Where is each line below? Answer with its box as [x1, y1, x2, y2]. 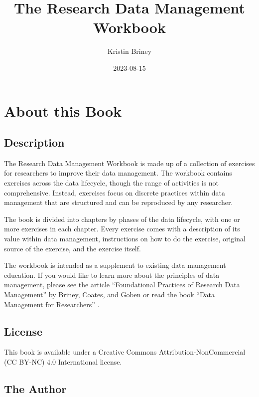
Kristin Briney [107, 46, 152, 56]
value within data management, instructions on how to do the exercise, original [4, 233, 246, 244]
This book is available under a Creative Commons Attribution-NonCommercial [4, 347, 246, 357]
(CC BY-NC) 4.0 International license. [4, 357, 122, 367]
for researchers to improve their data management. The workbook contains [4, 168, 232, 178]
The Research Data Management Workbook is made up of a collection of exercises [4, 158, 255, 168]
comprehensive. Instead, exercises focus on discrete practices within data [4, 187, 225, 198]
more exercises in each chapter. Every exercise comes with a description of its [4, 223, 240, 234]
